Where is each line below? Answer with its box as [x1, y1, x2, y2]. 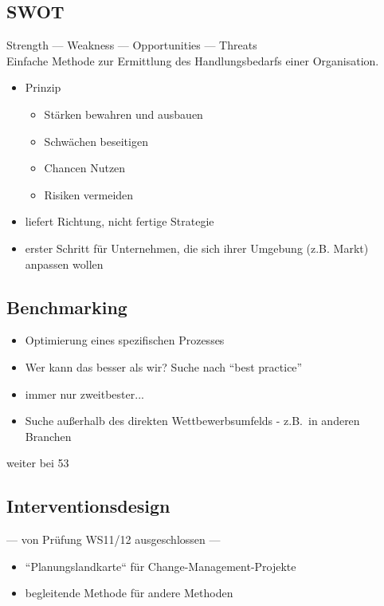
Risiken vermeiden [44, 186, 134, 203]
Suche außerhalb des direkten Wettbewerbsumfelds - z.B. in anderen [25, 412, 360, 429]
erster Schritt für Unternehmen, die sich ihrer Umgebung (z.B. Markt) [25, 239, 369, 256]
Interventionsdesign [6, 494, 170, 518]
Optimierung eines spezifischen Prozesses [25, 332, 225, 348]
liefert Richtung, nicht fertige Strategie [25, 213, 214, 230]
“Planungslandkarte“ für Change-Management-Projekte [25, 557, 296, 574]
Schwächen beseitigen [44, 132, 148, 149]
